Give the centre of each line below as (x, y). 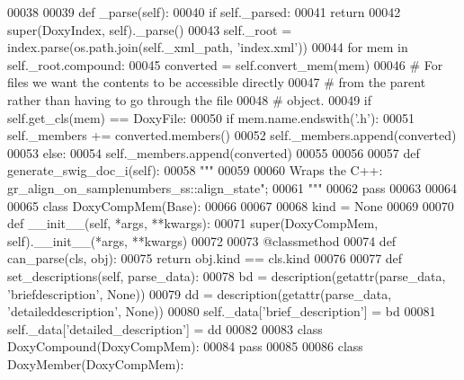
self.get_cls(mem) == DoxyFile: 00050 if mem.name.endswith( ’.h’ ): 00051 (211, 117)
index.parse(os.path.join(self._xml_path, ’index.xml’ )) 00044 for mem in (208, 47)
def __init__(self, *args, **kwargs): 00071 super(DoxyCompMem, (193, 223)
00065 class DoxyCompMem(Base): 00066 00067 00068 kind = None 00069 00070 (231, 205)
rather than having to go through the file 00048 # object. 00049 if (190, 99)
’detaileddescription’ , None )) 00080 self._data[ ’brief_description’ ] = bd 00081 (222, 311)
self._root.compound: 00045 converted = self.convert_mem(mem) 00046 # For (225, 64)
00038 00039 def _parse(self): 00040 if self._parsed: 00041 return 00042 (204, 12)
